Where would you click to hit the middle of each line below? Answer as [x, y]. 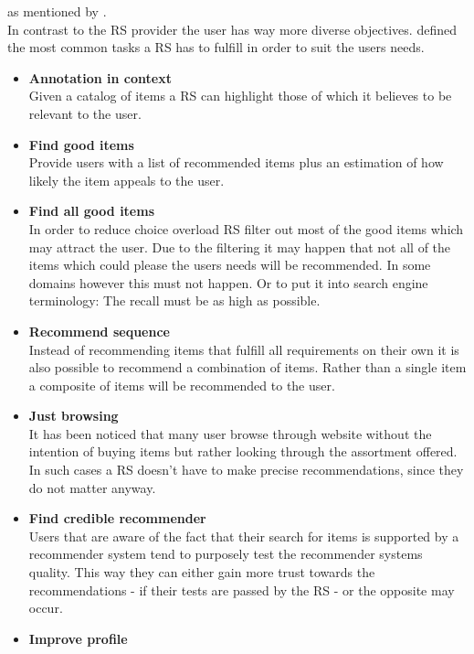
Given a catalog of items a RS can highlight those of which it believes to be [240, 96]
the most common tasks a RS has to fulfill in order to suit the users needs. [216, 47]
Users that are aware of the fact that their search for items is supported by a [244, 536]
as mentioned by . [57, 11]
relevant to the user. [85, 113]
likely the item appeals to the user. [126, 180]
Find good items [81, 144]
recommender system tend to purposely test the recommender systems [226, 554]
